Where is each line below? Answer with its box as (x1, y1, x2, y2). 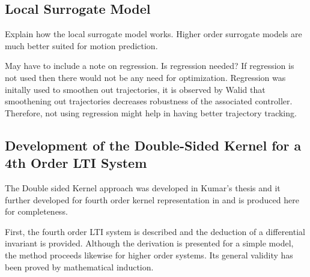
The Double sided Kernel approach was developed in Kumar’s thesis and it (5, 181, 281, 194)
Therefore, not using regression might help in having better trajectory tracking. (5, 106, 297, 119)
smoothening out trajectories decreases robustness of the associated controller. (5, 95, 293, 107)
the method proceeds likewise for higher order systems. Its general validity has (5, 248, 293, 261)
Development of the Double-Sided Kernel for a (5, 136, 302, 154)
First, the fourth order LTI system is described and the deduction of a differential (5, 225, 305, 237)
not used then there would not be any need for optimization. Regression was (5, 71, 286, 83)
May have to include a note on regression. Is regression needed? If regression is (5, 59, 294, 72)
